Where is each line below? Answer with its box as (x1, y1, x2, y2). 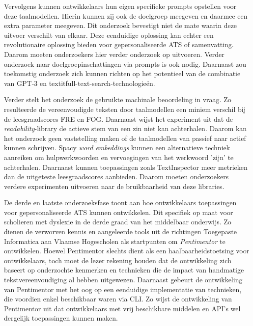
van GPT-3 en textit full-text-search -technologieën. (4, 78, 155, 88)
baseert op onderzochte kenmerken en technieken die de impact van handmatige (4, 265, 244, 275)
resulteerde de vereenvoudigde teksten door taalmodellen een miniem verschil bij (4, 104, 246, 114)
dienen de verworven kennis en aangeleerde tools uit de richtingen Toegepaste (4, 226, 237, 237)
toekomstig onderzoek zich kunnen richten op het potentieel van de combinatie (4, 68, 241, 79)
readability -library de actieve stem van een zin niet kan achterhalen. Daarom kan (4, 123, 247, 134)
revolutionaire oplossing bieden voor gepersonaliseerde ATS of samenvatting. (4, 39, 234, 50)
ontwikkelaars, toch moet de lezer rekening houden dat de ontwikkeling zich (4, 255, 231, 265)
